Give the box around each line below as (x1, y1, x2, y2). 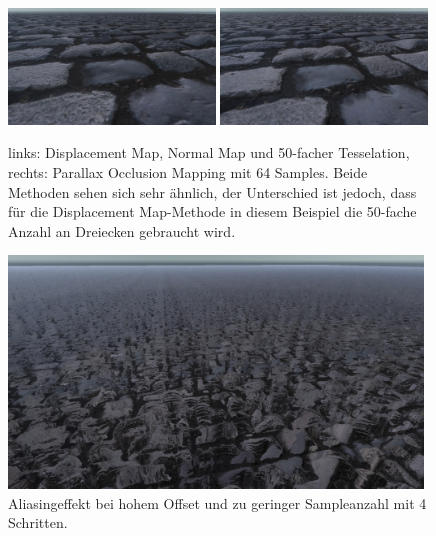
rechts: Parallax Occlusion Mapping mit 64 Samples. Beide (8, 162, 368, 183)
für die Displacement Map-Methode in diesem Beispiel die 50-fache (8, 201, 417, 222)
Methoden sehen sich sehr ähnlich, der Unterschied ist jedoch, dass (8, 181, 417, 202)
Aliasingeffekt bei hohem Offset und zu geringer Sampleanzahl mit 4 (8, 492, 427, 513)
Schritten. (8, 512, 68, 533)
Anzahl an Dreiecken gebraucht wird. (8, 220, 236, 241)
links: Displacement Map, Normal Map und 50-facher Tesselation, (8, 142, 410, 163)
